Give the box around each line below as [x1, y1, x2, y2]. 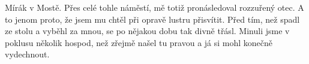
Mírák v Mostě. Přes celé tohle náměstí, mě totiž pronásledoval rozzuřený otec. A [5, 1, 304, 13]
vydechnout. [5, 48, 50, 60]
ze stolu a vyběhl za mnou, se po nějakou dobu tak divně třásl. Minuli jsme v [5, 25, 290, 37]
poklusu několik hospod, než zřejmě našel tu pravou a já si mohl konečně [5, 36, 273, 48]
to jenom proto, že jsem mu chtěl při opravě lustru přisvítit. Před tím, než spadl [5, 13, 300, 25]
